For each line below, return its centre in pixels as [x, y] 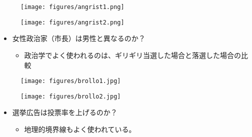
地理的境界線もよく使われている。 [80, 129]
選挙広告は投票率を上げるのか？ [65, 112]
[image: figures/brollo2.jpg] [71, 96]
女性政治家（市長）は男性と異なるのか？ [79, 38]
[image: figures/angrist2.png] [72, 22]
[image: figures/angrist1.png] [72, 7]
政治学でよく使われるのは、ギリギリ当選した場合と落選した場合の [132, 55]
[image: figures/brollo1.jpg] [71, 81]
